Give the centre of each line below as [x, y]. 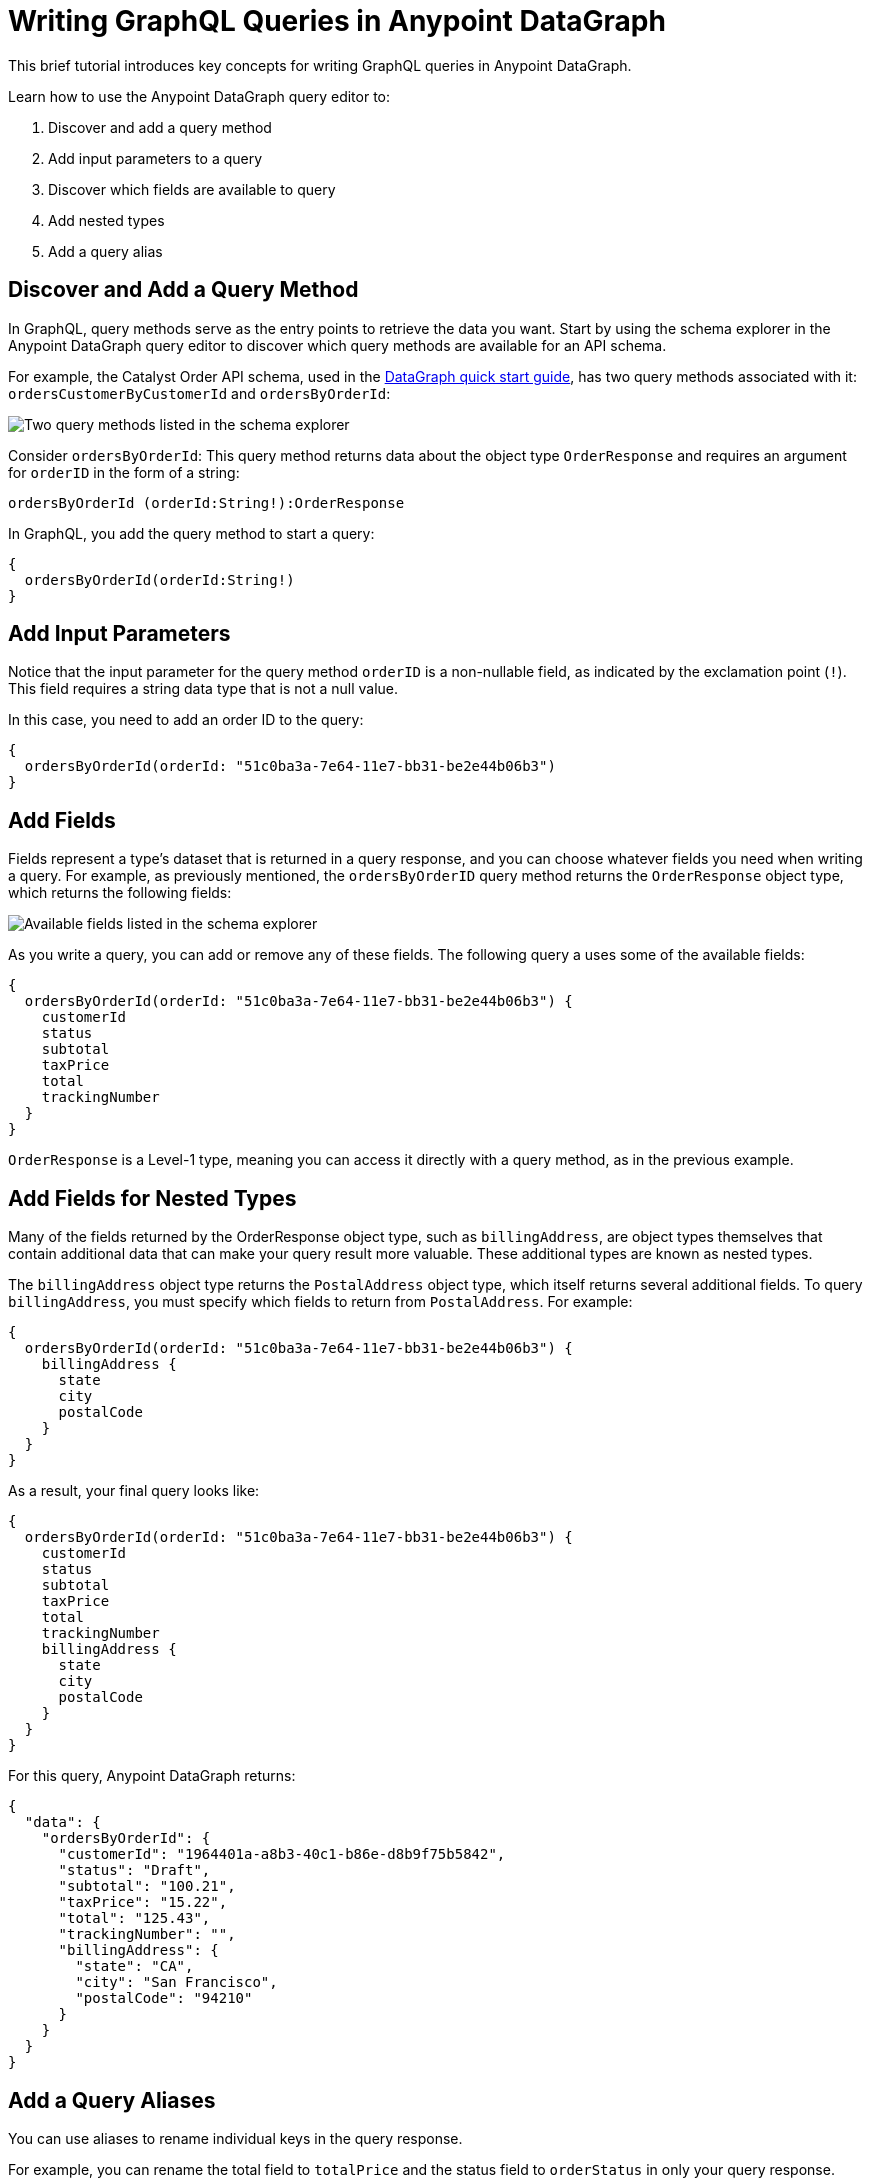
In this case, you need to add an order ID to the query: [186, 720]
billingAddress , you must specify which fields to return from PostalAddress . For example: [320, 1302]
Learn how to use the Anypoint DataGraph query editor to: [199, 96]
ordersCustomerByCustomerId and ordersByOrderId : [199, 393]
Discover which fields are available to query [192, 189]
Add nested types [106, 220]
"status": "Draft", [134, 1870]
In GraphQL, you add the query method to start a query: [191, 533]
